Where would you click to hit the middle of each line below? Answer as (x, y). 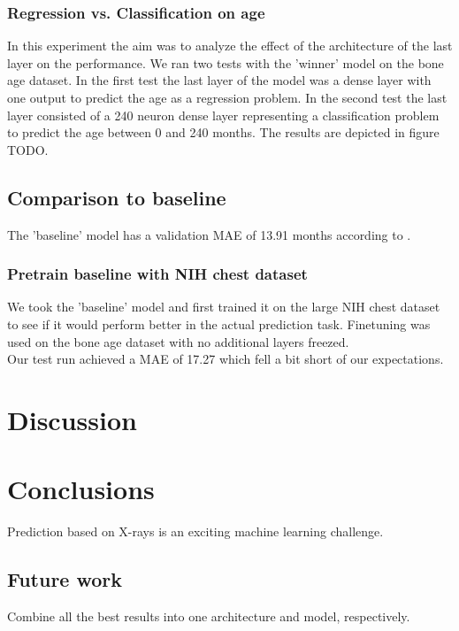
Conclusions (81, 489)
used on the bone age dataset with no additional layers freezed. (178, 341)
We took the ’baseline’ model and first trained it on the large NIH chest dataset (224, 307)
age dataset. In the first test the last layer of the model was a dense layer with (219, 80)
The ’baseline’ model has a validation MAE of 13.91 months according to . (209, 234)
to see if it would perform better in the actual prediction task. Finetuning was (219, 323)
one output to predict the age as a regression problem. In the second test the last (227, 97)
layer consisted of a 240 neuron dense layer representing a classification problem (223, 115)
